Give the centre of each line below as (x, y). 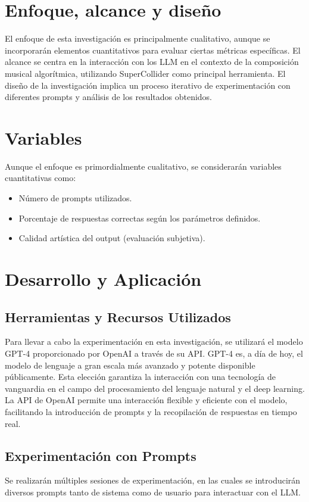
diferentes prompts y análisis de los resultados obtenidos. (109, 97)
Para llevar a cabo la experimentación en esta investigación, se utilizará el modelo (154, 342)
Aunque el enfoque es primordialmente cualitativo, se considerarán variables (143, 166)
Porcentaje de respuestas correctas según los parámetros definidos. (140, 218)
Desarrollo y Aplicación (103, 278)
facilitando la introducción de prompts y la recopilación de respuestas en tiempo (151, 411)
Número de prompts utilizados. (75, 198)
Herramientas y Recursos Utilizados (118, 317)
